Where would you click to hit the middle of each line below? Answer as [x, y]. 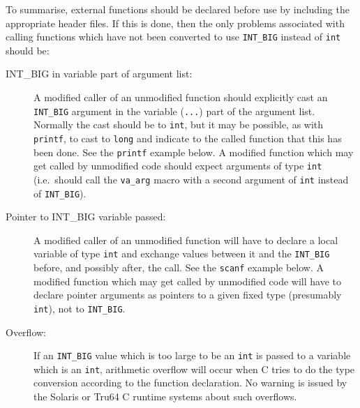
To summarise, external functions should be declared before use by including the [178, 9]
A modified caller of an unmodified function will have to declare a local [186, 240]
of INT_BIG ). [60, 193]
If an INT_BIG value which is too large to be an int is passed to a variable [192, 355]
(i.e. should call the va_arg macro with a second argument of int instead [191, 179]
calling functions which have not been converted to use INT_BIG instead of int [173, 37]
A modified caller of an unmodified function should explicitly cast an [181, 97]
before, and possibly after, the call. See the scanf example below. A [179, 267]
